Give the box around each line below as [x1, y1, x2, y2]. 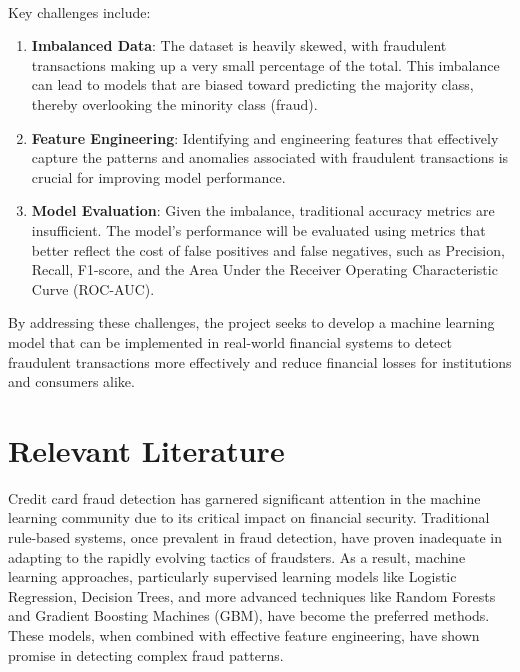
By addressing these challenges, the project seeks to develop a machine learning [8, 312, 495, 333]
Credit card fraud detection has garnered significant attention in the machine [8, 487, 481, 508]
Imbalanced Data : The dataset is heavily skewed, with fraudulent [31, 35, 447, 56]
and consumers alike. [8, 371, 135, 392]
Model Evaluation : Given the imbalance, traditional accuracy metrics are [31, 200, 495, 221]
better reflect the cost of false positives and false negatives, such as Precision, [31, 239, 505, 260]
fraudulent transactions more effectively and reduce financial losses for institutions [8, 351, 512, 372]
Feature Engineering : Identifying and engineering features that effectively [31, 127, 499, 148]
